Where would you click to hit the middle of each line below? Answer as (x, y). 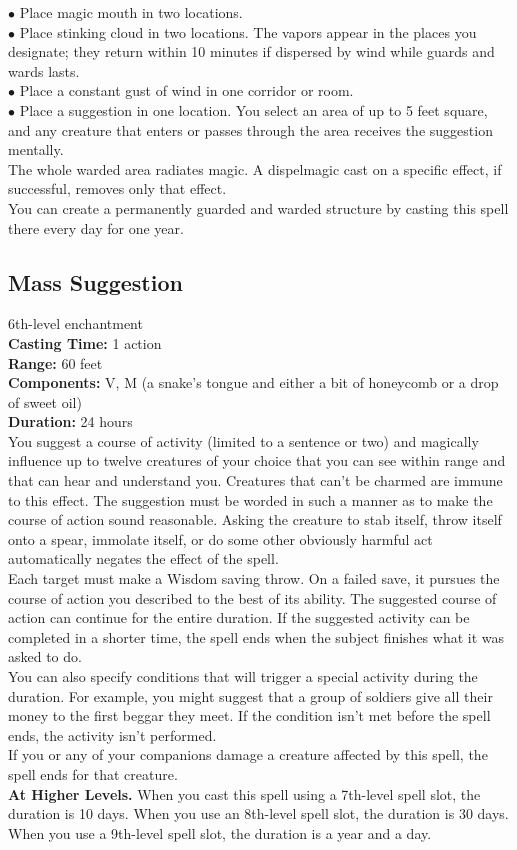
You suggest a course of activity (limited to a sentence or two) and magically (243, 440)
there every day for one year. (96, 227)
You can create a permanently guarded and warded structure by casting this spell (258, 207)
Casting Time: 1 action (85, 342)
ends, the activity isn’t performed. (112, 734)
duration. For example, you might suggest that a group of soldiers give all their (250, 695)
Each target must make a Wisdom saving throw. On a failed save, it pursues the (254, 578)
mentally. (36, 149)
